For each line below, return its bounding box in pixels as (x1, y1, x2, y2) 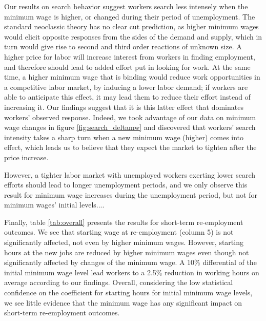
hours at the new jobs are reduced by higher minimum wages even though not (4, 247, 249, 257)
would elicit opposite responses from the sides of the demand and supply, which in (4, 31, 262, 42)
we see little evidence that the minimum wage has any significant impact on (4, 297, 242, 308)
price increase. (4, 152, 49, 162)
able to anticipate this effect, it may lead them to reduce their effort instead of (4, 91, 251, 102)
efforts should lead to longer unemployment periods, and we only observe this (4, 179, 248, 190)
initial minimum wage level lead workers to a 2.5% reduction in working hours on (4, 267, 259, 277)
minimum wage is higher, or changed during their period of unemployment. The (4, 11, 255, 22)
